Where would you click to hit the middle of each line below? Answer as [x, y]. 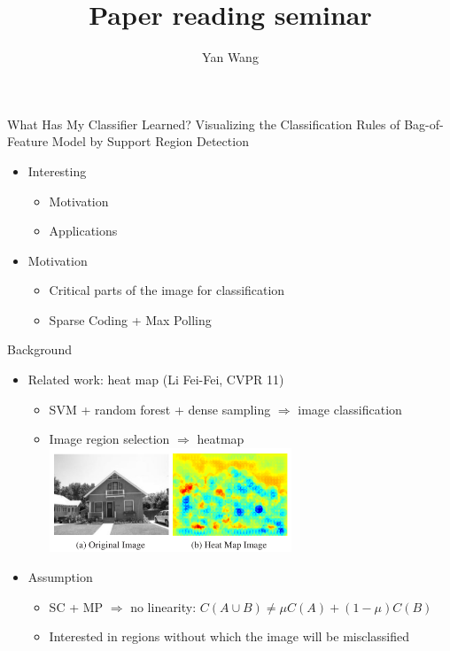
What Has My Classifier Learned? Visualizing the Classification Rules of [204, 124]
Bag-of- [424, 124]
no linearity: [163, 606]
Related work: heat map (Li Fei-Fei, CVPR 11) [156, 380]
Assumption [60, 576]
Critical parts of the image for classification [167, 290]
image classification [350, 409]
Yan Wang [230, 57]
